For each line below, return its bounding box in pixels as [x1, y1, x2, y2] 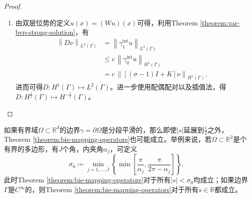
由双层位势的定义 [15, 17, 70, 27]
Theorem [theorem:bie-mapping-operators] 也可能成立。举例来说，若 [4, 134, 212, 144]
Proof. [4, 1, 22, 11]
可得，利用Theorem [137, 17, 198, 27]
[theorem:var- [200, 17, 240, 27]
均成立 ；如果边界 [193, 175, 248, 185]
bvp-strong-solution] [15, 27, 76, 37]
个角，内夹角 [62, 144, 103, 154]
